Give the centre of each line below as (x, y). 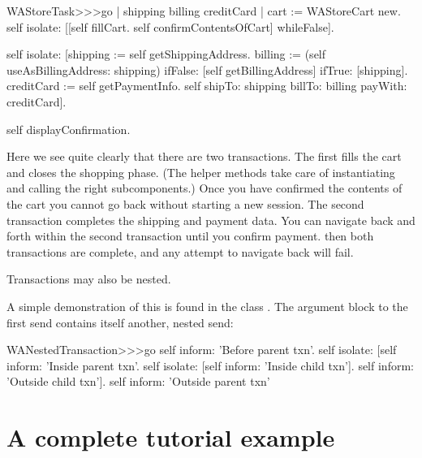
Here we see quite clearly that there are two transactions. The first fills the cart (204, 156)
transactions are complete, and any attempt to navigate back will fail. (180, 251)
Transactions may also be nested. (89, 279)
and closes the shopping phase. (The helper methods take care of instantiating (201, 172)
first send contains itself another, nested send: (120, 322)
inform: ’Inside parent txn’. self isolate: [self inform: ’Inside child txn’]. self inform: (210, 365)
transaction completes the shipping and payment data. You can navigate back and (211, 220)
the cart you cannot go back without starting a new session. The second (185, 203)
